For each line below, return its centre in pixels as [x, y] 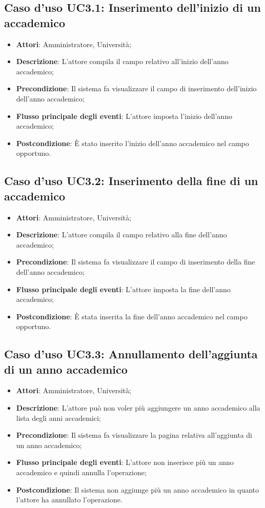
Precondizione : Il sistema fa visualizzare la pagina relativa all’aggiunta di [134, 435]
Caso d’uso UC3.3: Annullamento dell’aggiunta [131, 354]
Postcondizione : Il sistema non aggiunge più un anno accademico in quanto [138, 489]
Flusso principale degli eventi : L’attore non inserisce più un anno [125, 462]
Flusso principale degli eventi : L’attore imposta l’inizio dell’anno [124, 116]
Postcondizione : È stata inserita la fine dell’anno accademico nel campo [132, 316]
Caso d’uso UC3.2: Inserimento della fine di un [131, 181]
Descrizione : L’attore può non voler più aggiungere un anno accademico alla [138, 408]
